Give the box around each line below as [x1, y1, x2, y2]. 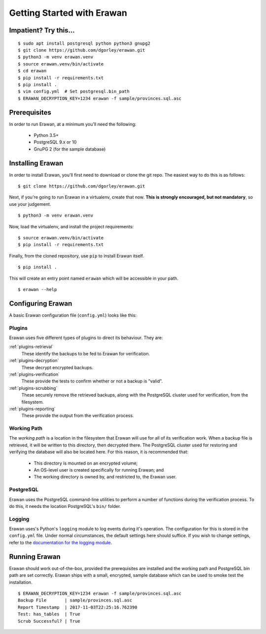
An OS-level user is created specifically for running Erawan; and [33, 467, 164, 473]
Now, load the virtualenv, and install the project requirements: [9, 223, 134, 229]
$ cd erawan [18, 68, 47, 74]
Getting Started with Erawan [9, 7, 128, 18]
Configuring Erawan [9, 299, 72, 308]
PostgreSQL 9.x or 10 [33, 139, 77, 145]
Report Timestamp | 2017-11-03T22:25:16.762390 [18, 604, 137, 610]
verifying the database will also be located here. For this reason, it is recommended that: [9, 449, 189, 455]
